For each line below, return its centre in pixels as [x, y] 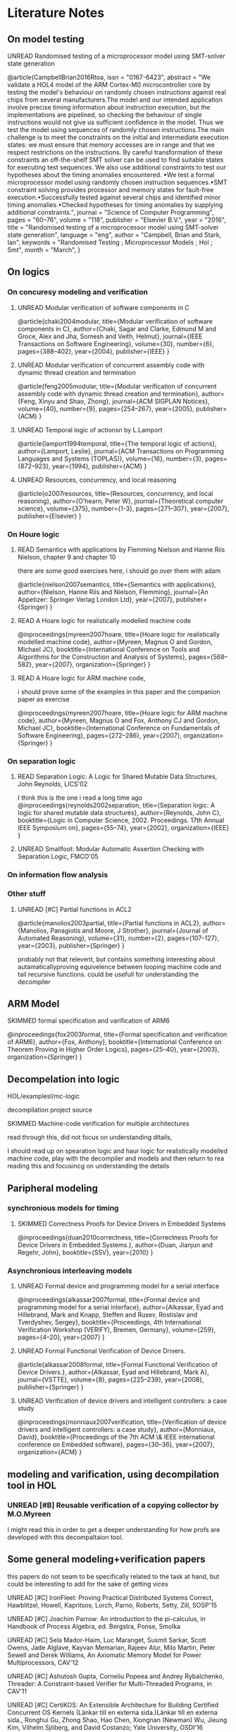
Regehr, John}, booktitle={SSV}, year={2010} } [85, 1252]
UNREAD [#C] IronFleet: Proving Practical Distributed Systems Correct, [110, 1597]
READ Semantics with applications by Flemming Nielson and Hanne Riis [121, 550]
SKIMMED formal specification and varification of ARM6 [89, 1021]
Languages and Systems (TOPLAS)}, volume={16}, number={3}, [111, 458]
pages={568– [208, 657]
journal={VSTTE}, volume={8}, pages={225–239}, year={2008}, [111, 1380]
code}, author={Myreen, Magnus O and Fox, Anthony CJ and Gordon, [118, 720]
